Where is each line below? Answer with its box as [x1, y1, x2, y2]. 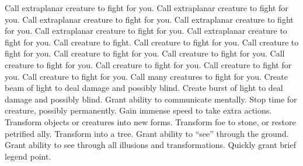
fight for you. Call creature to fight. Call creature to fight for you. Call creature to [5, 36, 299, 48]
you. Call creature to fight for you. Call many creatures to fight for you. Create [5, 70, 288, 82]
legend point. [5, 150, 51, 162]
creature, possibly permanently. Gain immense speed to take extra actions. [5, 104, 272, 116]
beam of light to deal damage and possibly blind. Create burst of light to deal [5, 82, 283, 94]
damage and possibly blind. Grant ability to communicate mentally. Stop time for [5, 93, 297, 105]
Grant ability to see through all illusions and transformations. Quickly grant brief [5, 139, 296, 151]
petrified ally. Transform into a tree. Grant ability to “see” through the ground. [5, 127, 289, 139]
